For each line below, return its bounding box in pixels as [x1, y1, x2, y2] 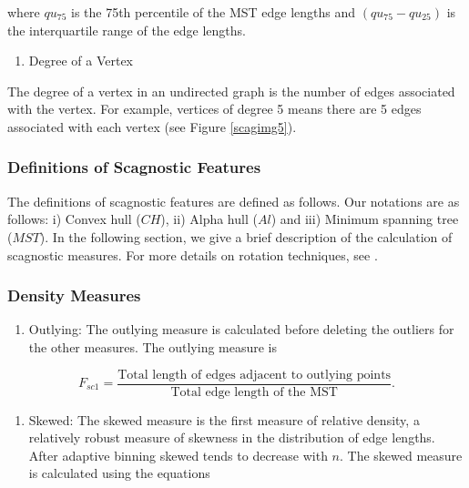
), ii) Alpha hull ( [160, 209, 258, 229]
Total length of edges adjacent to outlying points [117, 368, 392, 381]
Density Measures [7, 284, 141, 307]
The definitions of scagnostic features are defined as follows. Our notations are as [7, 191, 460, 210]
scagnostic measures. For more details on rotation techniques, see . [7, 245, 378, 264]
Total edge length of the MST [170, 385, 338, 399]
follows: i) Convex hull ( [7, 209, 141, 229]
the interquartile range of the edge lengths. [7, 20, 246, 39]
